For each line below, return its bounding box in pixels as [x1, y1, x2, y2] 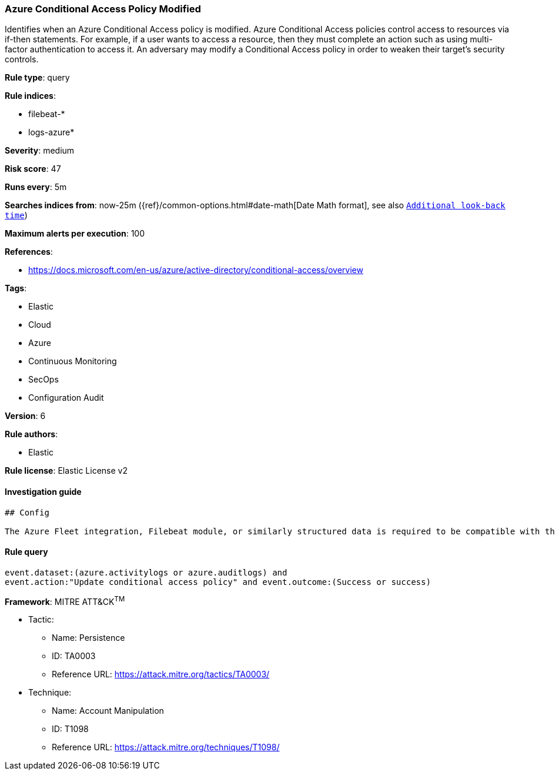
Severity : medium [5, 145, 75, 156]
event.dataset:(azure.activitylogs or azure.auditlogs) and [5, 567, 287, 577]
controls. [5, 54, 39, 65]
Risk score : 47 [5, 164, 61, 174]
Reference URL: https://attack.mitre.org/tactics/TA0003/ [52, 669, 270, 680]
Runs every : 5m [5, 182, 67, 192]
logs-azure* [28, 127, 75, 138]
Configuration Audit [28, 393, 104, 403]
